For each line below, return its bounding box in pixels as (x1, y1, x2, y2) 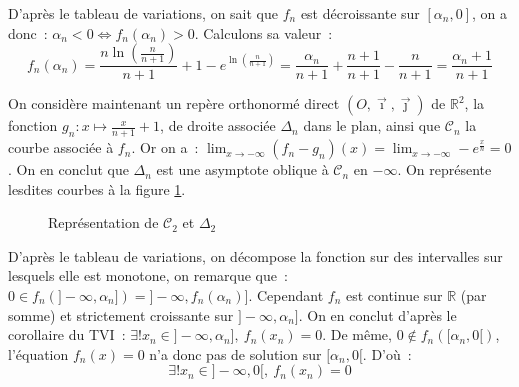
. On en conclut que (8, 159, 129, 180)
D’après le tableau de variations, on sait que (8, 3, 279, 23)
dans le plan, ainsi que (303, 115, 441, 136)
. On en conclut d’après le (298, 304, 457, 325)
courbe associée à (8, 137, 114, 158)
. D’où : (362, 343, 412, 364)
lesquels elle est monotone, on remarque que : (8, 265, 288, 286)
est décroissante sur (300, 3, 420, 23)
